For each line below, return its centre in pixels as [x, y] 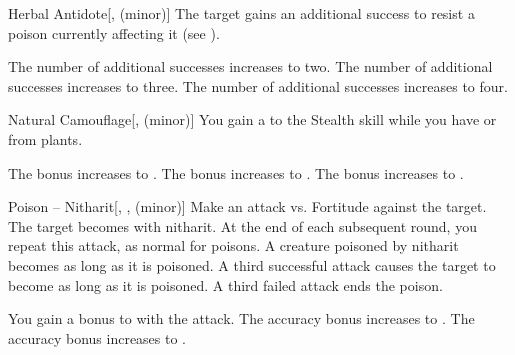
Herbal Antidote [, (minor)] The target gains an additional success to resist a [241, 13]
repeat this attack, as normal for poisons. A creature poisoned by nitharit [233, 245]
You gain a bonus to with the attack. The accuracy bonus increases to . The [241, 318]
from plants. [45, 138]
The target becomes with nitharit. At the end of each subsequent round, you [242, 225]
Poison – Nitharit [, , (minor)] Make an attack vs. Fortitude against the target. [247, 206]
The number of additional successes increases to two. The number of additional [250, 66]
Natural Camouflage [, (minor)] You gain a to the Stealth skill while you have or [252, 119]
